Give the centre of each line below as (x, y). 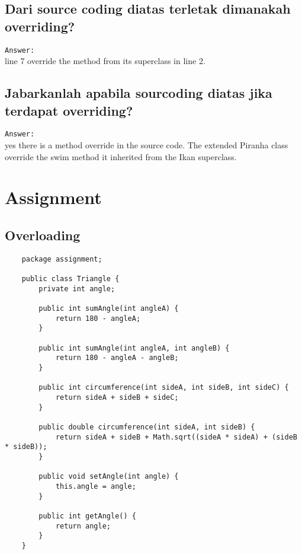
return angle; (83, 526)
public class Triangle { (70, 279)
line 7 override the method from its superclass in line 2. (105, 61)
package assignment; (62, 259)
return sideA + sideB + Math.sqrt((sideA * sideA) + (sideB (176, 437)
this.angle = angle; (96, 486)
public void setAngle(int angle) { (109, 477)
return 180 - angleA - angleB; (117, 358)
